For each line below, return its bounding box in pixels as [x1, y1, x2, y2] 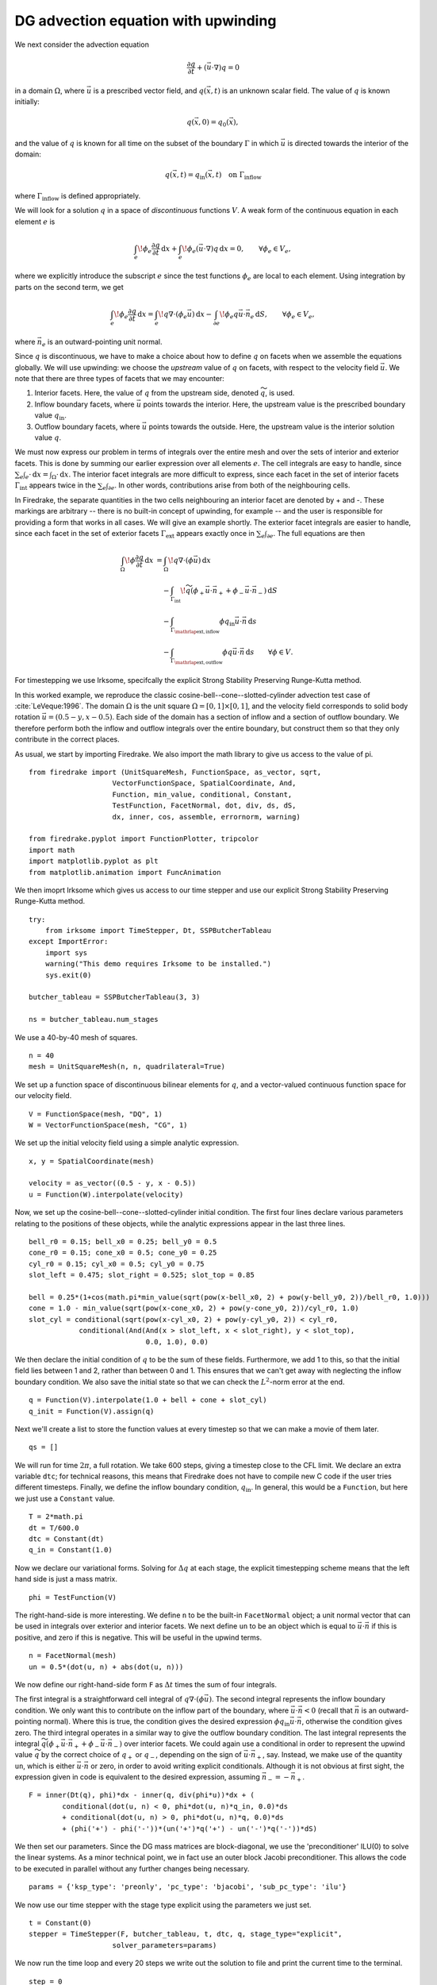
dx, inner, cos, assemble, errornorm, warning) [112, 812, 301, 821]
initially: [14, 96, 40, 106]
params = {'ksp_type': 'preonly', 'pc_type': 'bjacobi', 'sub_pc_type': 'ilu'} [29, 1883, 347, 1891]
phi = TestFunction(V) [29, 1593, 117, 1601]
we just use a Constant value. [14, 1494, 115, 1503]
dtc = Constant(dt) [29, 1535, 105, 1544]
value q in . [34, 410, 67, 422]
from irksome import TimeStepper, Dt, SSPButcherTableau [44, 926, 271, 935]
